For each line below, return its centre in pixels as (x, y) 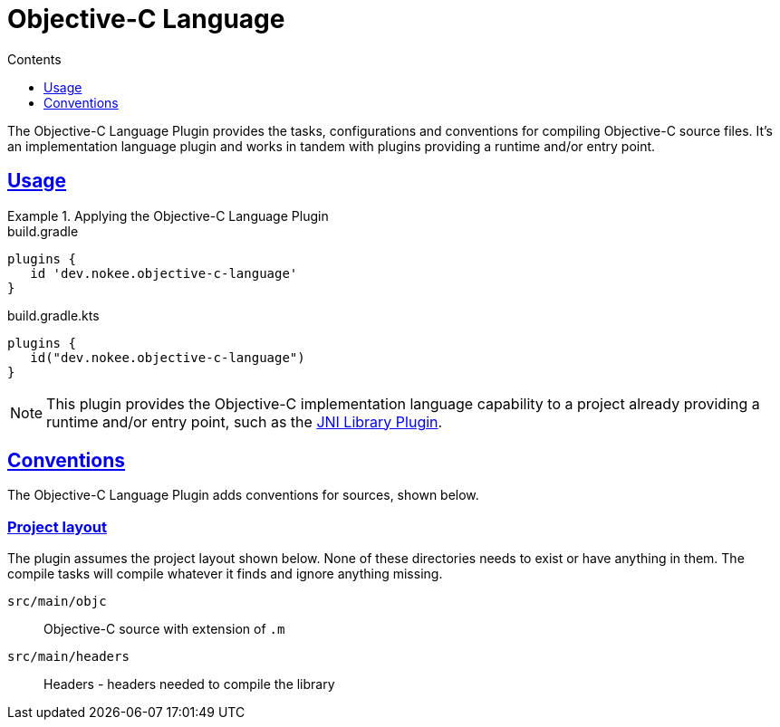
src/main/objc (57, 602)
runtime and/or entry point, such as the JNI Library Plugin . (245, 421)
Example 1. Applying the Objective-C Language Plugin (168, 215)
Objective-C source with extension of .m (164, 629)
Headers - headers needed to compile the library (189, 684)
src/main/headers (68, 657)
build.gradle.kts (53, 315)
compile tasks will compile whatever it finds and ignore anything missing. (225, 574)
